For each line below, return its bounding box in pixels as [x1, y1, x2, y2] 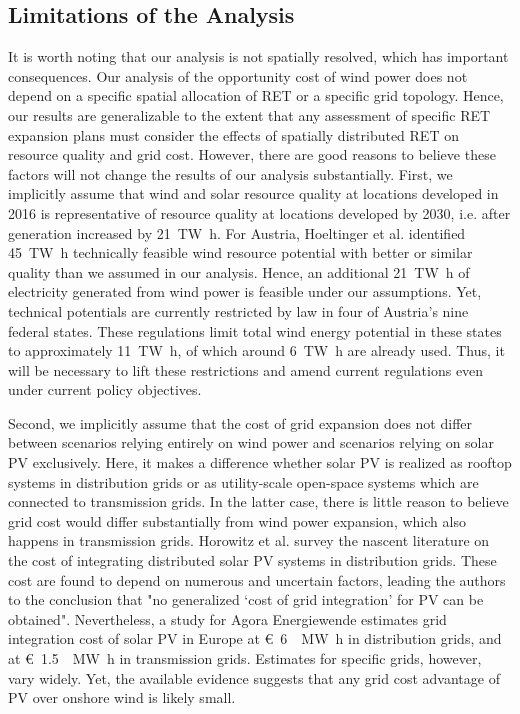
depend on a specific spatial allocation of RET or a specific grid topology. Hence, [8, 85, 504, 106]
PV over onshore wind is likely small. [8, 687, 236, 708]
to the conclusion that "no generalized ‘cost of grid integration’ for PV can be [8, 589, 484, 610]
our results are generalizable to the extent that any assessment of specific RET [8, 104, 491, 125]
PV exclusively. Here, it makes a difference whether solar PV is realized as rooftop [8, 452, 512, 473]
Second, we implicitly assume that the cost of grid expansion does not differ [8, 412, 473, 433]
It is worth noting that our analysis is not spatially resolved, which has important [8, 46, 509, 67]
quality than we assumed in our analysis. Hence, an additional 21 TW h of [8, 261, 470, 282]
